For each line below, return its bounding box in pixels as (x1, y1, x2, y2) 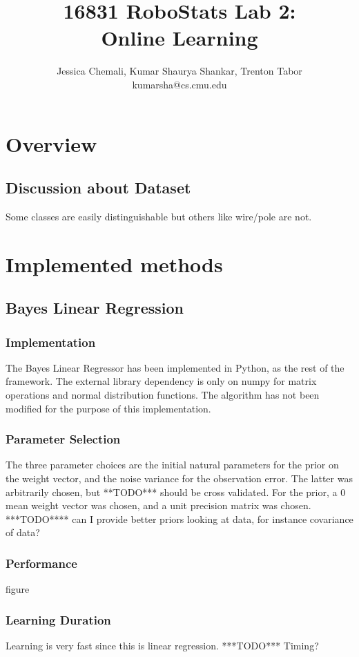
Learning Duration (6, 611, 111, 628)
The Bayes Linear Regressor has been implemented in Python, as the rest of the (6, 360, 345, 374)
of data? (6, 525, 40, 540)
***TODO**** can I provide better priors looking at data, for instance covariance (6, 511, 353, 526)
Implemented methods (6, 249, 223, 278)
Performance (6, 554, 77, 571)
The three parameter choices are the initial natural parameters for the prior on (6, 457, 339, 472)
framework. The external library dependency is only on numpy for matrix (6, 374, 317, 388)
